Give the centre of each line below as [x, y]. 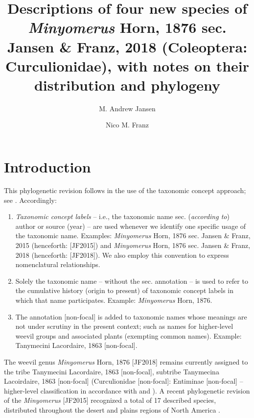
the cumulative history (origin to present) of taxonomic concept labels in [125, 290]
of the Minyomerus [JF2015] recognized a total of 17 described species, [110, 400]
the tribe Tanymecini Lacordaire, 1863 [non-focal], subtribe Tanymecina [112, 371]
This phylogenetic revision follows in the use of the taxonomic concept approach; [125, 190]
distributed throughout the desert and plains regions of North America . [112, 409]
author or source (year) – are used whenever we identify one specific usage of [131, 226]
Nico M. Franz [127, 125]
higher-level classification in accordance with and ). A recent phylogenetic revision [127, 390]
